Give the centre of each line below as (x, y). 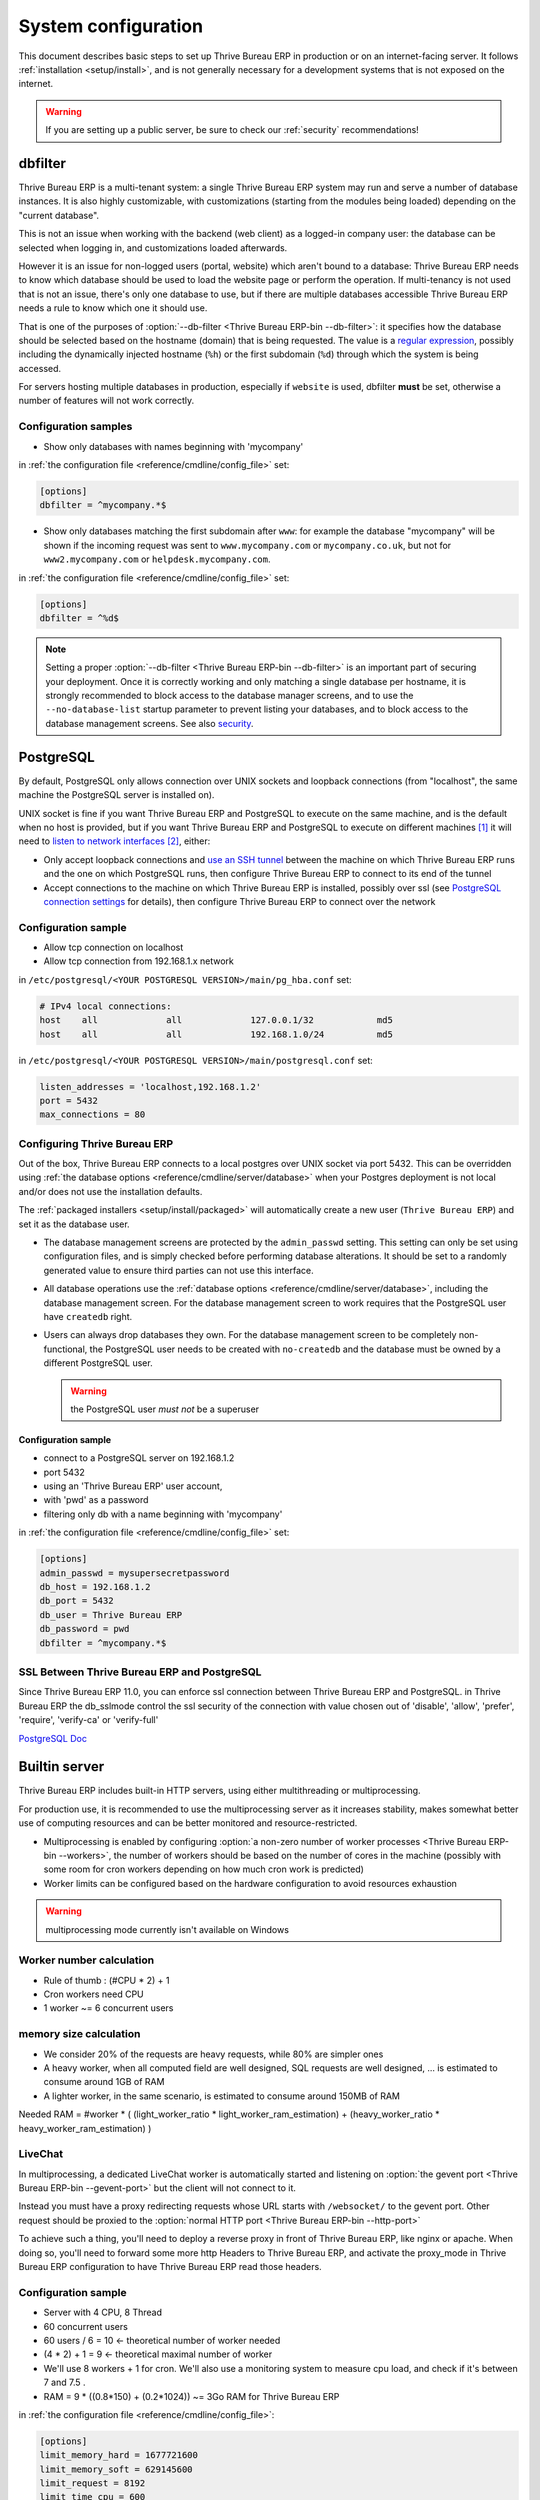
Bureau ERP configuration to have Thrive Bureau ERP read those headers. (170, 2267)
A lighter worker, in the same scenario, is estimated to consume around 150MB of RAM (221, 2096)
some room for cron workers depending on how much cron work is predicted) (204, 1869)
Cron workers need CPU (93, 1994)
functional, (65, 1349)
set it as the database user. (74, 1224)
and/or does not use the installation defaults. (110, 1191)
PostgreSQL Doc (52, 1738)
